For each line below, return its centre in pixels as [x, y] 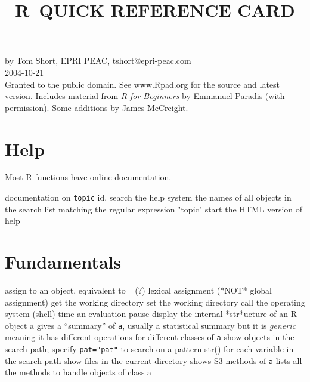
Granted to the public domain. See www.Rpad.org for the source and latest [142, 84]
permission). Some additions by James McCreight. [97, 107]
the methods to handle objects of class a [78, 372]
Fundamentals [63, 262]
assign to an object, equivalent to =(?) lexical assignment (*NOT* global [138, 290]
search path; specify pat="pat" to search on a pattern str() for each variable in [149, 349]
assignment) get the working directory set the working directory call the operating [155, 302]
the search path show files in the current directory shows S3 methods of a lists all [154, 360]
